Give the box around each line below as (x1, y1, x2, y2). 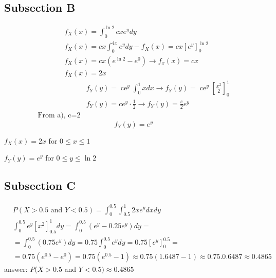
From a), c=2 (38, 111, 81, 119)
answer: (4, 264, 28, 274)
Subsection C (4, 177, 76, 193)
